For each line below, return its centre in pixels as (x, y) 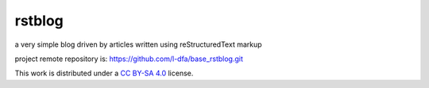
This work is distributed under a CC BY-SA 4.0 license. (104, 73)
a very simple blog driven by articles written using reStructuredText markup (138, 44)
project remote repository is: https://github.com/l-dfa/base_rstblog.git (129, 59)
